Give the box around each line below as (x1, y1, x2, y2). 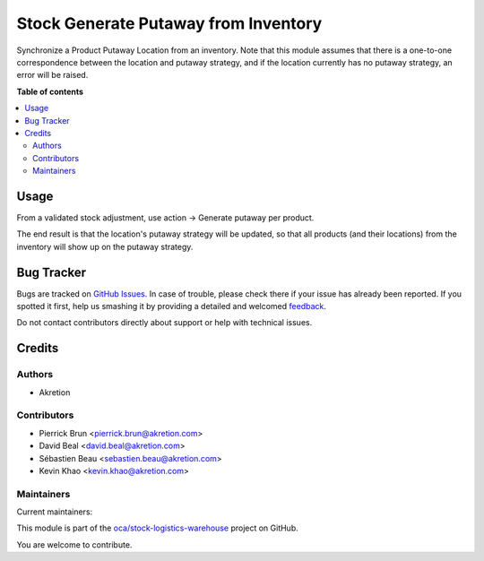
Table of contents (16, 86, 84, 97)
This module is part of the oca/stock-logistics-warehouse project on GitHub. (16, 522, 299, 533)
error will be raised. (16, 70, 89, 81)
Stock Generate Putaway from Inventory (16, 13, 323, 33)
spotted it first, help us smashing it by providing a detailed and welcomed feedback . (16, 301, 327, 312)
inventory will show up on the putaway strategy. (16, 241, 194, 252)
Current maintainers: (16, 506, 93, 517)
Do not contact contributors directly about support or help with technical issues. (16, 317, 313, 328)
